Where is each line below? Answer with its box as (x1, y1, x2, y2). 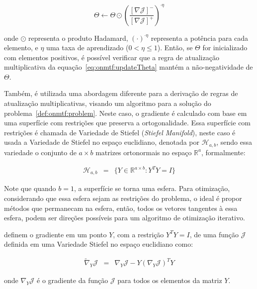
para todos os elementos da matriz (117, 275, 222, 286)
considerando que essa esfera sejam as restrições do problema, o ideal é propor (4, 193, 242, 203)
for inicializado (202, 42, 248, 53)
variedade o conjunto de (4, 147, 77, 157)
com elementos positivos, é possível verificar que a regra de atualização (4, 52, 219, 62)
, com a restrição (113, 229, 164, 239)
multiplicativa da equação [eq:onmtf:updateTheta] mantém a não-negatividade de (4, 62, 253, 72)
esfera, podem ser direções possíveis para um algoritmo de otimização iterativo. (4, 212, 245, 223)
